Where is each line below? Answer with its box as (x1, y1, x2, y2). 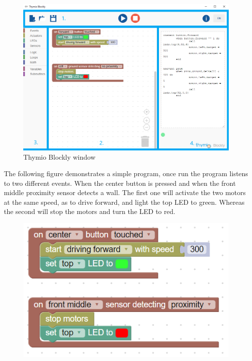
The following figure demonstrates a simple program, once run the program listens (4, 168, 248, 179)
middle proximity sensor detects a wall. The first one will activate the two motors (4, 187, 246, 197)
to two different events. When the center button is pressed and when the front (4, 178, 236, 188)
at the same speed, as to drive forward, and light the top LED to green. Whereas (4, 197, 245, 207)
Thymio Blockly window (23, 152, 95, 162)
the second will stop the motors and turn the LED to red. (4, 206, 175, 216)
